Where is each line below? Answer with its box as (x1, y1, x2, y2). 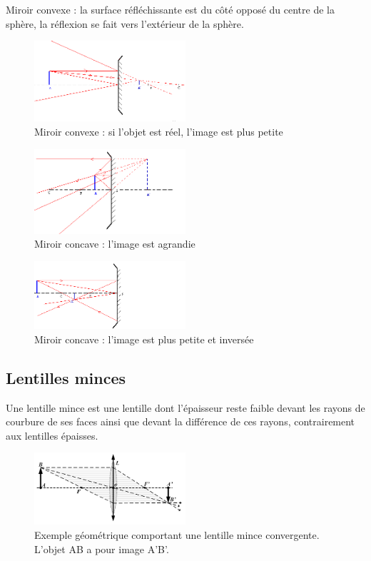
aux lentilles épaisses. (6, 428, 98, 443)
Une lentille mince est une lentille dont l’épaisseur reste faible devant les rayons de (6, 400, 365, 415)
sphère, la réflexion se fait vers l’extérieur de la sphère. (6, 16, 244, 31)
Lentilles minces (6, 366, 126, 388)
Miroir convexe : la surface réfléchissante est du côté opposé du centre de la (6, 2, 335, 16)
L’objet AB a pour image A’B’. (34, 541, 169, 556)
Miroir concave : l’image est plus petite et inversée (34, 331, 254, 346)
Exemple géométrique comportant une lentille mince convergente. (34, 527, 320, 542)
